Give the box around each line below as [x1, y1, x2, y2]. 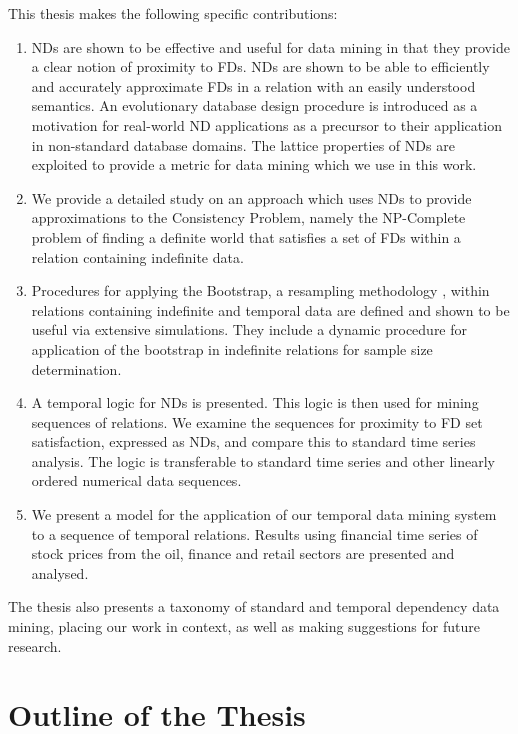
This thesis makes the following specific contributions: [8, 3, 338, 23]
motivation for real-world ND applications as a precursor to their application [31, 114, 502, 135]
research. [8, 635, 62, 656]
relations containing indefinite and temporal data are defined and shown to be [31, 299, 510, 320]
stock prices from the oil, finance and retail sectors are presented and [31, 543, 455, 564]
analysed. [31, 562, 89, 583]
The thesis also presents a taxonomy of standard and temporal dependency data [8, 596, 500, 617]
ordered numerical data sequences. [31, 470, 242, 491]
